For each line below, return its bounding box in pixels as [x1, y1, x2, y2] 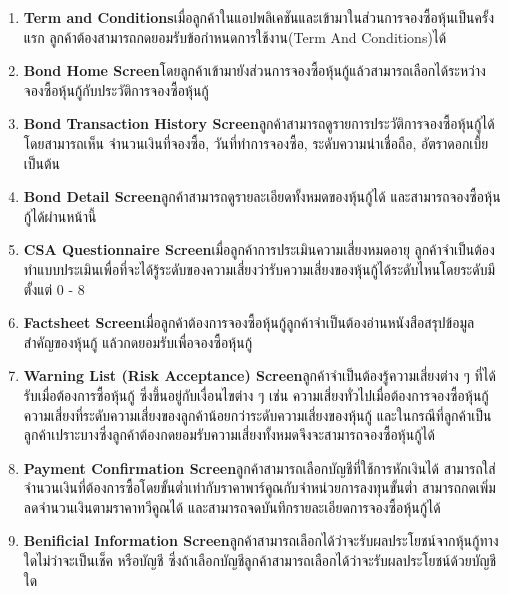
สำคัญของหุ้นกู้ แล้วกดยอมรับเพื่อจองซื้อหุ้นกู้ [23, 331, 253, 352]
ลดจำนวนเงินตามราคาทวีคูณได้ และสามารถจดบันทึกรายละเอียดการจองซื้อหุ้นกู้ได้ [23, 496, 441, 517]
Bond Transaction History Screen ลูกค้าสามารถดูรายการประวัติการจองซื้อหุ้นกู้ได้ [23, 113, 495, 134]
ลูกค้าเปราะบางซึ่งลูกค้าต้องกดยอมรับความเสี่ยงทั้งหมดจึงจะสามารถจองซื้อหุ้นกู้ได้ [23, 424, 435, 445]
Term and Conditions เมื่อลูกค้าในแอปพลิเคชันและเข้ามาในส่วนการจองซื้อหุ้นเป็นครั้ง [23, 7, 495, 27]
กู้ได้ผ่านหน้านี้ [23, 205, 97, 226]
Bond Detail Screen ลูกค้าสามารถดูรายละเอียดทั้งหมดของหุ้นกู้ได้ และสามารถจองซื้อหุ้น [23, 186, 501, 207]
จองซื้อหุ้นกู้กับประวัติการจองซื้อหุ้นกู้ [23, 79, 209, 100]
